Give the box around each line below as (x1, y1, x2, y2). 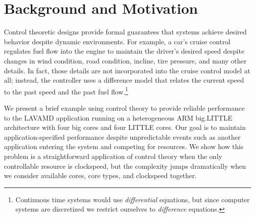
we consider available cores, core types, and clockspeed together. (4, 170, 197, 181)
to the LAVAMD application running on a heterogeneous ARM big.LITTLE (4, 112, 232, 123)
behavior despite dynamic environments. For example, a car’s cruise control (4, 36, 230, 46)
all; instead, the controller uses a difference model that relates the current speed (4, 75, 244, 85)
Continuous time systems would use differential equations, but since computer (15, 194, 250, 204)
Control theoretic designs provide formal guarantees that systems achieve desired (4, 27, 247, 37)
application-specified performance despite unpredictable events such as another (4, 131, 241, 142)
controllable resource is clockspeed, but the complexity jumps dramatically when (4, 160, 246, 171)
